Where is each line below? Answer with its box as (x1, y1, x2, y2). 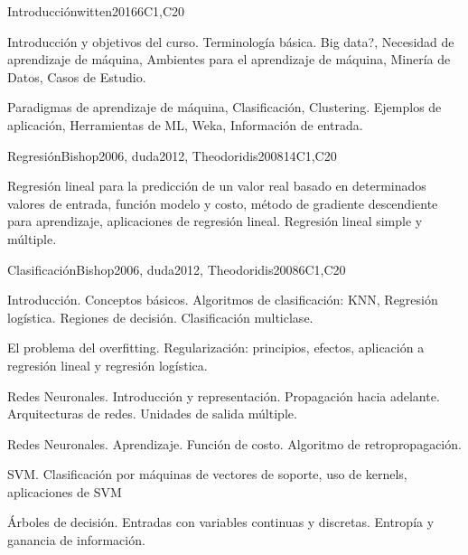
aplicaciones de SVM (7, 482, 122, 501)
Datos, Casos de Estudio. (7, 67, 146, 86)
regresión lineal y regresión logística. (7, 355, 208, 374)
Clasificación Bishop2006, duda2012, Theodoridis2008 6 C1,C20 (7, 259, 346, 278)
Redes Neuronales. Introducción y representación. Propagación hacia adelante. (7, 386, 440, 405)
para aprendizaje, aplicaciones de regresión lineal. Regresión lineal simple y (7, 212, 423, 230)
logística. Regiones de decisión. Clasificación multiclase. (7, 307, 314, 326)
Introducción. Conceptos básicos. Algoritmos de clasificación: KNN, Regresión (7, 290, 438, 309)
